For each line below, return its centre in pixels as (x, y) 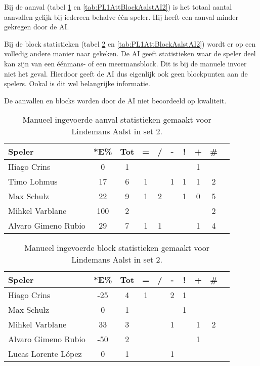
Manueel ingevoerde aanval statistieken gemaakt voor (117, 120)
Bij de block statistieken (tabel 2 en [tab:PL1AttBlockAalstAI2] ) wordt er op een (130, 43)
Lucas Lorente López (45, 354)
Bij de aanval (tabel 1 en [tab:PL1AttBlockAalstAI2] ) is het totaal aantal (118, 7)
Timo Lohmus (33, 181)
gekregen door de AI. (37, 27)
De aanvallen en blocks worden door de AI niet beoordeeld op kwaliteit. (115, 100)
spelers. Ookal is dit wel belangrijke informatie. (77, 83)
